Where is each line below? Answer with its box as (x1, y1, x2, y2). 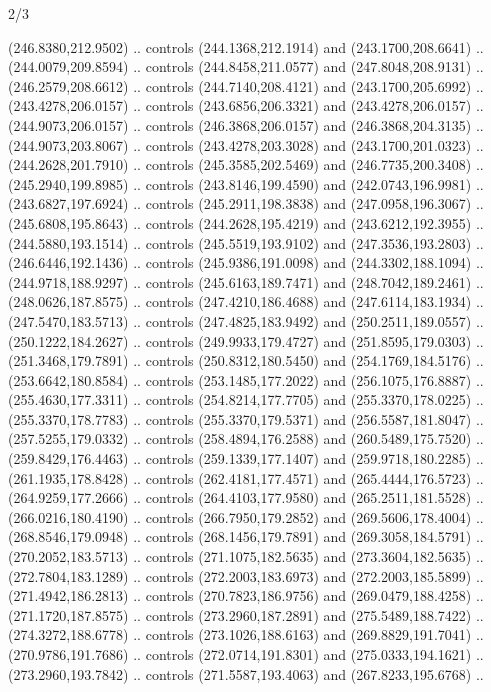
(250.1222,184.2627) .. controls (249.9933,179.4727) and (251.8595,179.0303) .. (8, 330, 484, 351)
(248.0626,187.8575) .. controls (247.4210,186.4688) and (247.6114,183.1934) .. (8, 291, 484, 312)
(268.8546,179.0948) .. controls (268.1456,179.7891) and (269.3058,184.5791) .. (8, 526, 484, 547)
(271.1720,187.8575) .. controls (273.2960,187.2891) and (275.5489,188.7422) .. (8, 604, 484, 625)
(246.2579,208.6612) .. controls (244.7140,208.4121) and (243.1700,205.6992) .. (8, 75, 484, 96)
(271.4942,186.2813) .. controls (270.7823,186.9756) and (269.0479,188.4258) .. (8, 585, 484, 606)
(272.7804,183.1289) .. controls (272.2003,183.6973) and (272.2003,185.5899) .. (8, 565, 484, 586)
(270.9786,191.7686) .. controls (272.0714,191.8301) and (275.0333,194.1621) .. (8, 644, 484, 664)
